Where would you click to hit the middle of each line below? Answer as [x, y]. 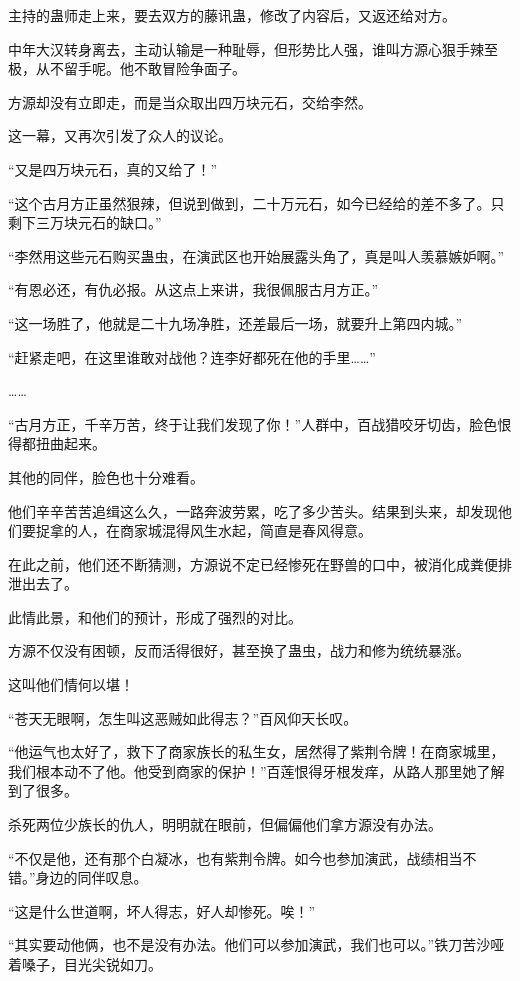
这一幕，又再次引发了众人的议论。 [120, 135]
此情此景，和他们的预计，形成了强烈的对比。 [155, 616]
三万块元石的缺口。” [98, 222]
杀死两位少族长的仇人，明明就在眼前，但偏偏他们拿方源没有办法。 [225, 824]
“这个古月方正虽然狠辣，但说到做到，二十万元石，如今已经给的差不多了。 [249, 202]
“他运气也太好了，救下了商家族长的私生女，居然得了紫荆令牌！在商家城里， [256, 751]
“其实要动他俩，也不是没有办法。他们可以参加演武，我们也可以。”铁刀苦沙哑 [256, 944]
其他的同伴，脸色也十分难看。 [106, 476]
